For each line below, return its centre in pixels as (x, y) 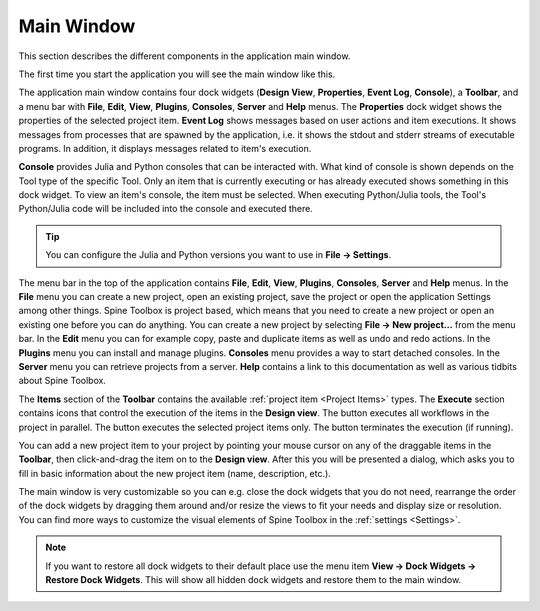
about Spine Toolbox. (62, 381)
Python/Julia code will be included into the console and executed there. (166, 209)
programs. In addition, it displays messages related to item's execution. (165, 148)
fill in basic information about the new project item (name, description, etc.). (175, 473)
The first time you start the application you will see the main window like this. (177, 74)
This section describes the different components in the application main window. (184, 56)
